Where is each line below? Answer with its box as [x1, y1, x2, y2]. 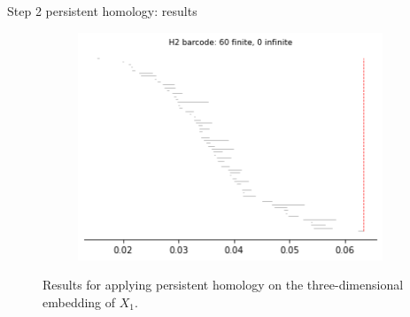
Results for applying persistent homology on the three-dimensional [43, 275, 404, 294]
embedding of [43, 293, 116, 312]
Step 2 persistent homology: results [7, 2, 197, 19]
